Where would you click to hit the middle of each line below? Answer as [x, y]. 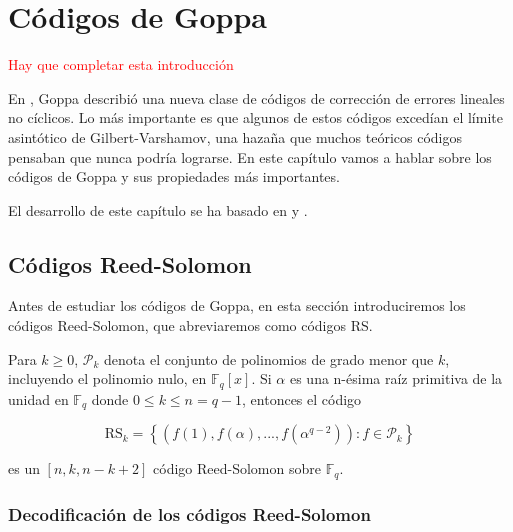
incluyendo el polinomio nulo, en [107, 378]
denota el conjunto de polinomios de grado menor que [269, 358]
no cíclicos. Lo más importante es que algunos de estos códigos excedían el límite [255, 117]
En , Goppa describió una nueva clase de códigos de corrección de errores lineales [256, 97]
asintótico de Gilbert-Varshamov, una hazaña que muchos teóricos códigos [235, 136]
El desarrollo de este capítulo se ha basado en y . [158, 209]
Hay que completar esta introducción [121, 64]
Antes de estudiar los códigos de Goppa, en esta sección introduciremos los [237, 305]
